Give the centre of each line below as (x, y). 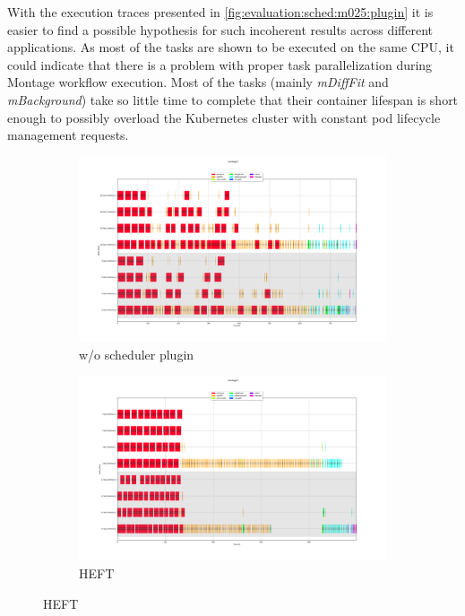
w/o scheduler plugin (137, 354)
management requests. (68, 135)
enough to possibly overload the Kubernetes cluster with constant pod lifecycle (224, 117)
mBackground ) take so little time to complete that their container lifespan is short (233, 99)
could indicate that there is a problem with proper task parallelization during (220, 64)
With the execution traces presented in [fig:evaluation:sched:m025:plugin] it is (220, 12)
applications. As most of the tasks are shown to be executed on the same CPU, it (231, 47)
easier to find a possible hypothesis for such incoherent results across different (220, 29)
